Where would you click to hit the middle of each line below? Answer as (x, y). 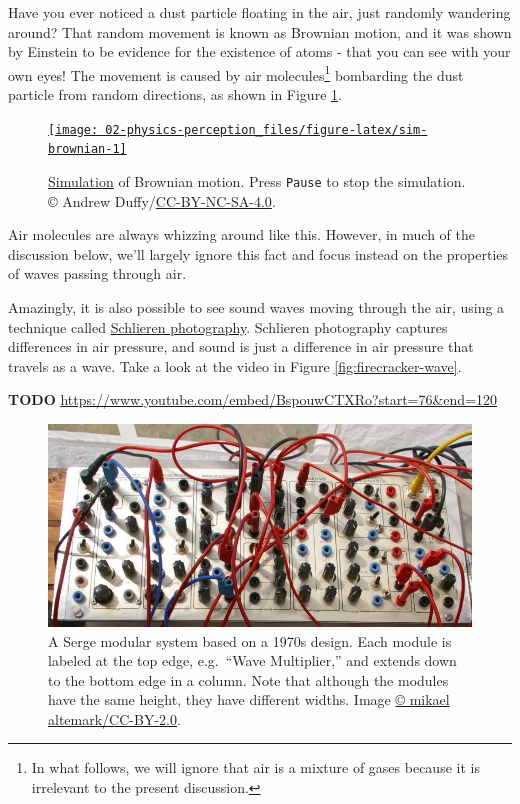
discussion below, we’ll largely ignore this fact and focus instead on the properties (258, 253)
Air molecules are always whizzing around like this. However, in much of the (242, 234)
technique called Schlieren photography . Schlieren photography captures (228, 326)
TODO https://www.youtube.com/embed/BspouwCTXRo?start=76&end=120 (253, 399)
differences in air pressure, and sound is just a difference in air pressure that (241, 346)
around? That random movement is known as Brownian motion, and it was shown (260, 31)
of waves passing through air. (97, 273)
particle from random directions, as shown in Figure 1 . (175, 94)
